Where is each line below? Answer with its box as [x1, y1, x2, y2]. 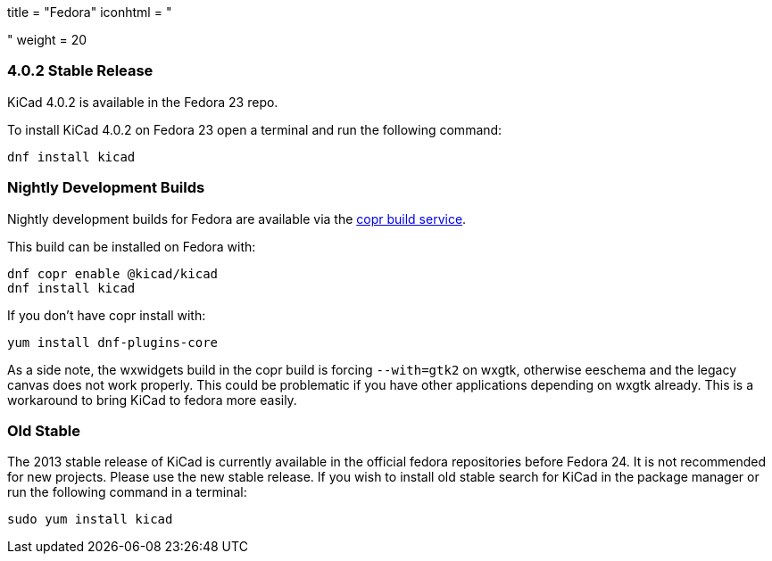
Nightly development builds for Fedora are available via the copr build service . [7, 210, 467, 227]
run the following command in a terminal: [7, 484, 247, 500]
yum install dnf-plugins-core [7, 334, 219, 350]
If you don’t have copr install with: [7, 307, 206, 323]
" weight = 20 [7, 32, 87, 47]
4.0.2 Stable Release [7, 62, 154, 80]
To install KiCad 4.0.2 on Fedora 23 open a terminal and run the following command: [7, 121, 502, 137]
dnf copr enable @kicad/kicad [7, 266, 219, 281]
